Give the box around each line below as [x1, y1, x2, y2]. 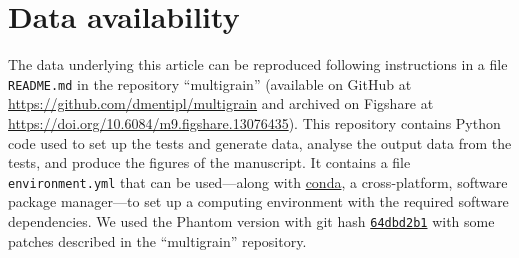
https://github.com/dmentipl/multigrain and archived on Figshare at [8, 93, 434, 114]
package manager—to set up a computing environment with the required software [8, 191, 509, 212]
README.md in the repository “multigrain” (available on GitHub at [8, 73, 412, 94]
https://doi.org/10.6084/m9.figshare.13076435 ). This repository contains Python [8, 112, 501, 133]
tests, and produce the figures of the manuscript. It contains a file [8, 152, 411, 173]
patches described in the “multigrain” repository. [8, 230, 307, 251]
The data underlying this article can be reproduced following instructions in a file [8, 54, 508, 75]
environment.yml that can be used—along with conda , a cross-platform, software [8, 171, 508, 192]
